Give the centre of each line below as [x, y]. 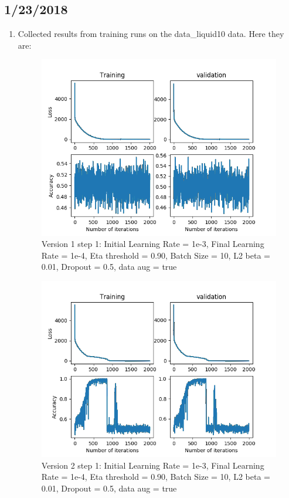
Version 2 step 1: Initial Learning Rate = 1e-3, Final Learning [153, 465]
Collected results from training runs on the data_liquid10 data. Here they [151, 34]
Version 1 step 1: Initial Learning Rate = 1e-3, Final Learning [153, 244]
